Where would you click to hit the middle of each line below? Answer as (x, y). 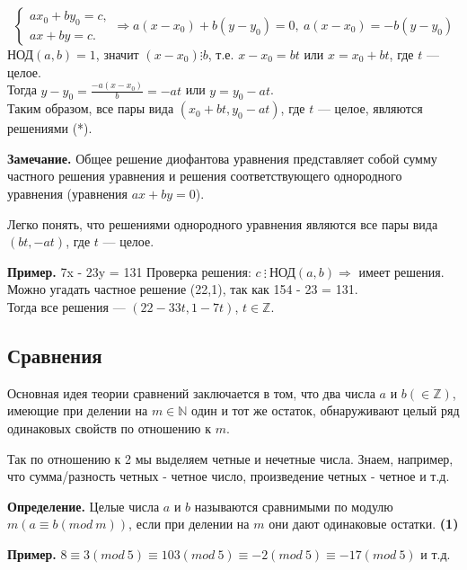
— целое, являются (370, 108)
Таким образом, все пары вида (91, 108)
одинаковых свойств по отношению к (109, 428)
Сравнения (55, 356)
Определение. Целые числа (84, 506)
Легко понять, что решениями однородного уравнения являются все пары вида (223, 223)
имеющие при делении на (78, 410)
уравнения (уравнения (68, 194)
